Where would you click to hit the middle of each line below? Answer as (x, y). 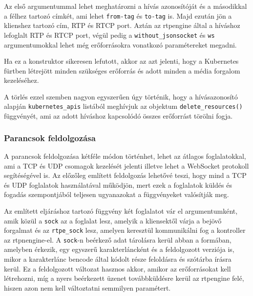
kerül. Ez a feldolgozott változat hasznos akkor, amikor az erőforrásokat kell (117, 268)
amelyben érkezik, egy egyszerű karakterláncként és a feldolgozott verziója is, (119, 249)
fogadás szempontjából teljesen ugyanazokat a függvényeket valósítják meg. (116, 194)
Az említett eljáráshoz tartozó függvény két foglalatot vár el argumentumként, (121, 210)
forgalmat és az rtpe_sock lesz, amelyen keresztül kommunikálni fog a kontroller (125, 230)
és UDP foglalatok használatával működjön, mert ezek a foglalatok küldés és (118, 185)
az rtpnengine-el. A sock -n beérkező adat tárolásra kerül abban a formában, (118, 239)
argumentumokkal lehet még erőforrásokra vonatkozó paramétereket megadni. (120, 44)
